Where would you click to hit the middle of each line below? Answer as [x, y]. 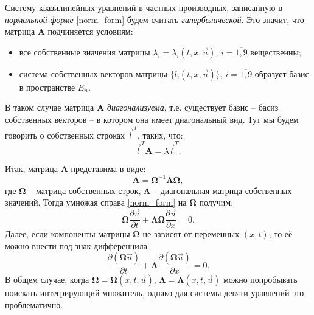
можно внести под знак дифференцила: [77, 245]
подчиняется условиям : [90, 31]
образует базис [282, 73]
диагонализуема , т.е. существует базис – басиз [193, 107]
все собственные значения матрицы [85, 51]
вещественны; [276, 51]
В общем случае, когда [47, 279]
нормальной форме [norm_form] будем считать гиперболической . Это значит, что [155, 19]
